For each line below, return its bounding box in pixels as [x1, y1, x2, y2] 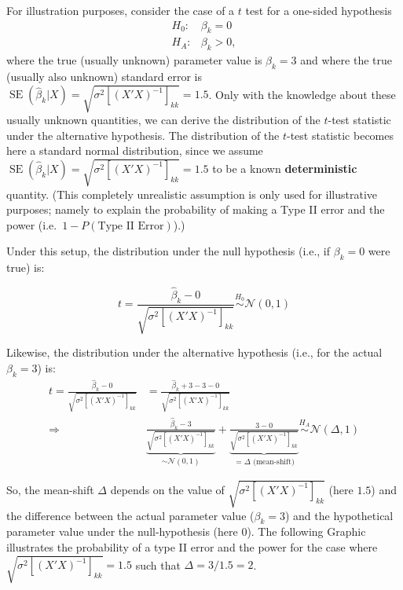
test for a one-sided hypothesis [245, 2, 392, 18]
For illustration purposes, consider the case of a [6, 2, 235, 18]
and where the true [300, 52, 392, 68]
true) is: [6, 259, 45, 276]
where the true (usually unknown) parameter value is [6, 52, 262, 68]
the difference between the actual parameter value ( [6, 507, 255, 523]
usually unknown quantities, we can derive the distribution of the [6, 112, 321, 128]
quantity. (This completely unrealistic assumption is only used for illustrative [6, 185, 378, 202]
